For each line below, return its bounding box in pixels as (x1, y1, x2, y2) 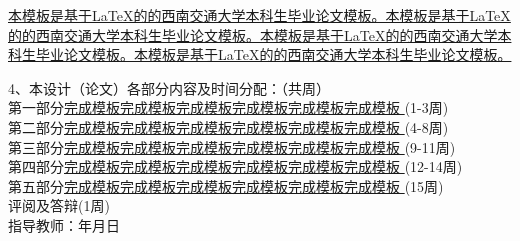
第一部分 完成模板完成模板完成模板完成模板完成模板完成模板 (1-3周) (8, 97, 449, 118)
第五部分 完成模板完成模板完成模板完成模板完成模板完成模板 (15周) (8, 175, 444, 196)
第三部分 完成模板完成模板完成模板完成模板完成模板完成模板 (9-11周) (8, 136, 456, 157)
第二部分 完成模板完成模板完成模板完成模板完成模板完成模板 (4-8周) (8, 116, 449, 137)
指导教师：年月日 (8, 214, 120, 235)
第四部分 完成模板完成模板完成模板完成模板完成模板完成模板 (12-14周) (8, 156, 463, 177)
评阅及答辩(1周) (8, 195, 110, 216)
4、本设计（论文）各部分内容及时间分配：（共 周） (8, 77, 330, 98)
